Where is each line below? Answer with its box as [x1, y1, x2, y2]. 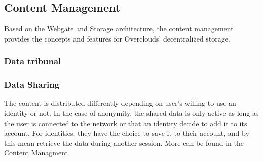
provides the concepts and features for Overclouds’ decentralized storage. [4, 33, 230, 44]
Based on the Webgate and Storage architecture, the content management [4, 23, 234, 34]
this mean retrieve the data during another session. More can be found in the [4, 137, 244, 148]
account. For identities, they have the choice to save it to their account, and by [4, 128, 249, 138]
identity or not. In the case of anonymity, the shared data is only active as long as [4, 108, 259, 118]
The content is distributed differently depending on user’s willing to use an [4, 98, 236, 108]
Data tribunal [4, 55, 61, 67]
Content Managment [4, 147, 68, 158]
